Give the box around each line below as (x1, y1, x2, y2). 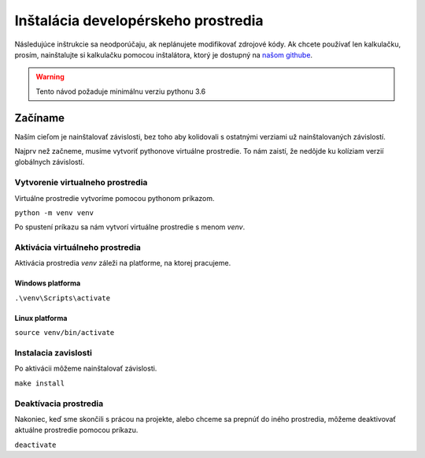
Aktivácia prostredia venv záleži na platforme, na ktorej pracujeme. (14, 259, 231, 268)
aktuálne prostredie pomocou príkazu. (14, 426, 139, 435)
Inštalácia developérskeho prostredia (14, 12, 264, 29)
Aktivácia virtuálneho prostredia (14, 242, 142, 253)
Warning (35, 72, 65, 82)
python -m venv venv (14, 208, 94, 217)
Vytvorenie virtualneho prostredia (14, 177, 148, 188)
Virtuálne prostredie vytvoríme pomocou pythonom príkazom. (14, 193, 216, 203)
